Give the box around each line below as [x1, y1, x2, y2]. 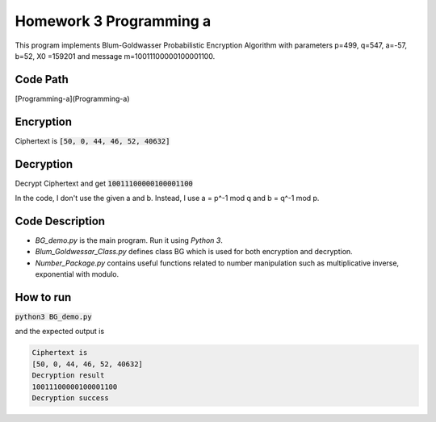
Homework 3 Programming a [15, 12, 212, 30]
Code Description [15, 214, 105, 228]
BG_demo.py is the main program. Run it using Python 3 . [35, 235, 224, 245]
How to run [15, 290, 72, 304]
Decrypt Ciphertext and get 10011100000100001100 [15, 178, 194, 188]
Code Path [15, 73, 69, 86]
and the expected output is [15, 327, 105, 336]
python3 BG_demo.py [15, 312, 92, 322]
